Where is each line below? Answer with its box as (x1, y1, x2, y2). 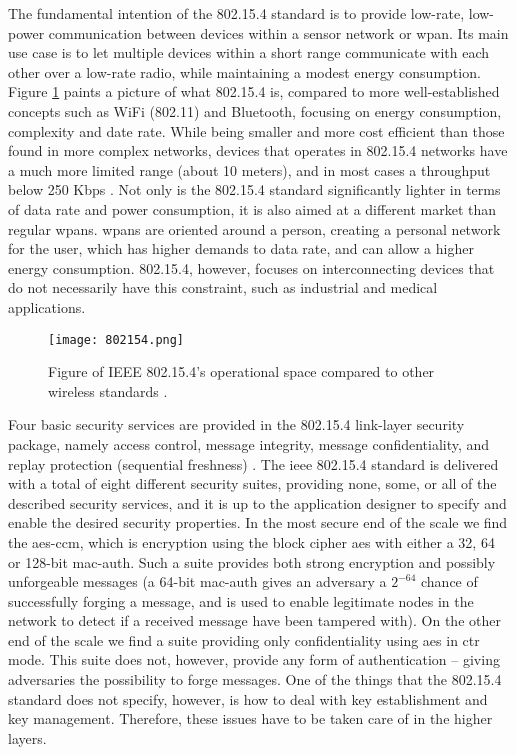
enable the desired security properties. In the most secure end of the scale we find (8, 512, 508, 533)
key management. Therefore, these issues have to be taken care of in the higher (8, 708, 493, 729)
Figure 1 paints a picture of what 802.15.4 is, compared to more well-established (8, 81, 500, 102)
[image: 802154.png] (48, 332, 185, 347)
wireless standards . (48, 380, 168, 401)
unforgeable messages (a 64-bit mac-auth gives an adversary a (8, 571, 387, 592)
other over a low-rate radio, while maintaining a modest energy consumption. (8, 61, 481, 82)
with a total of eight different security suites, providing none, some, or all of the (8, 473, 497, 494)
